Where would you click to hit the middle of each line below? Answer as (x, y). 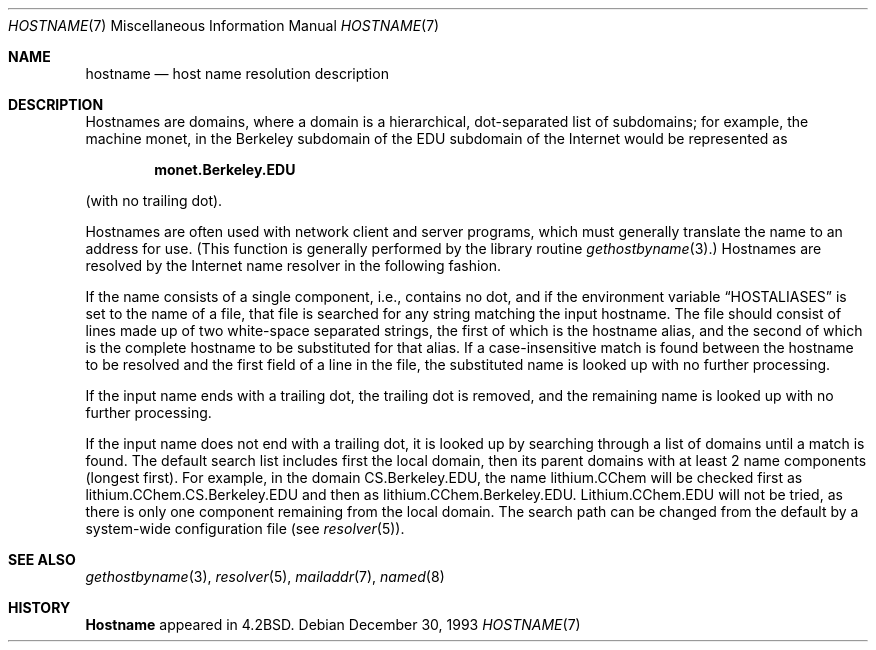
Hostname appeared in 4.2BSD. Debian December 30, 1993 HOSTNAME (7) (333, 624)
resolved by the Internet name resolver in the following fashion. (293, 265)
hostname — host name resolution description (237, 73)
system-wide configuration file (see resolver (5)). (245, 528)
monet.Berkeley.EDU (225, 169)
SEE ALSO (42, 559)
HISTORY (39, 607)
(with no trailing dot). (154, 200)
